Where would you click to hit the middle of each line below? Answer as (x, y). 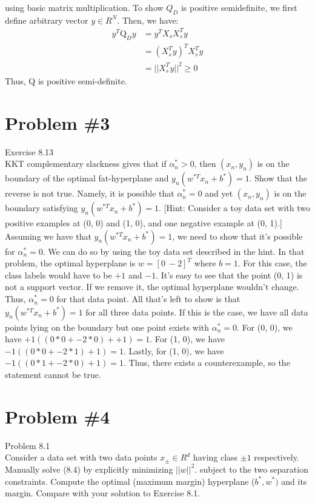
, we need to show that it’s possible (237, 236)
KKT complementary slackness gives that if (86, 164)
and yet (219, 193)
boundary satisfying (41, 208)
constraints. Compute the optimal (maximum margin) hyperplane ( (130, 481)
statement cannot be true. (53, 375)
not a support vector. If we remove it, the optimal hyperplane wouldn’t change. (152, 287)
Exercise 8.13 (29, 151)
